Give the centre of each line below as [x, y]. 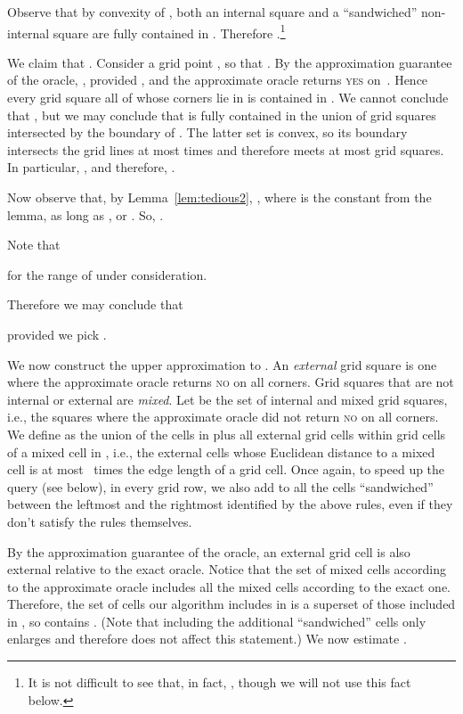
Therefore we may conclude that [95, 304]
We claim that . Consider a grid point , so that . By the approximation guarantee [230, 62]
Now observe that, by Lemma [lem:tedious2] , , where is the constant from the [219, 197]
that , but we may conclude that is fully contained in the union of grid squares [222, 115]
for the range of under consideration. [107, 274]
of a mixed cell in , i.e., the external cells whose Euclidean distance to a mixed [221, 451]
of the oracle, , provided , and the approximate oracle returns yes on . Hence [218, 80]
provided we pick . [57, 334]
